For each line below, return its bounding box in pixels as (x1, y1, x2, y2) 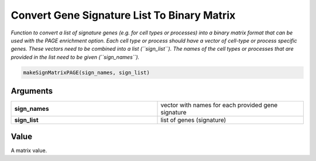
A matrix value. (11, 146, 47, 154)
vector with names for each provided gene (160, 101, 278, 109)
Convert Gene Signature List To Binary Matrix (11, 9, 236, 22)
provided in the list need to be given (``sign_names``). (11, 53, 140, 61)
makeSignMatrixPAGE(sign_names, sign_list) (23, 69, 150, 76)
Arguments (11, 86, 53, 96)
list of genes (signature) (160, 116, 226, 124)
